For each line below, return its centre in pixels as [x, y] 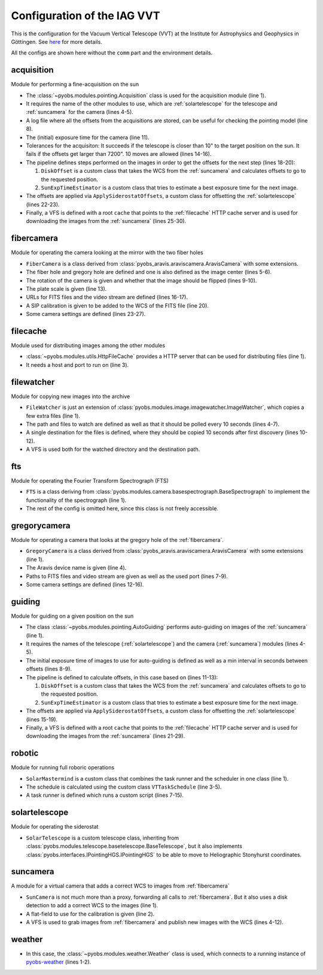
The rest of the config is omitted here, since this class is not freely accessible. [122, 508]
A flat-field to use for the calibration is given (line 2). [90, 914]
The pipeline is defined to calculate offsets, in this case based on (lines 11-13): [122, 677]
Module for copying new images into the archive [71, 396]
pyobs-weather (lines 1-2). [59, 962]
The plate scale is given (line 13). [66, 288]
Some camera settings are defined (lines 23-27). [86, 314]
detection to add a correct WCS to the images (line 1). [92, 905]
